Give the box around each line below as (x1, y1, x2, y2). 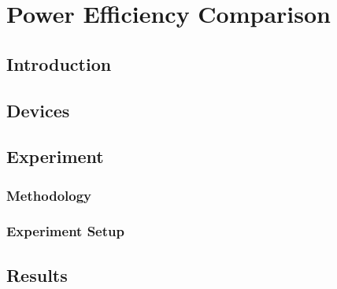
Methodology (6, 185, 92, 205)
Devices (6, 98, 70, 122)
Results (6, 262, 68, 287)
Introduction (6, 51, 112, 76)
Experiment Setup (6, 221, 124, 241)
